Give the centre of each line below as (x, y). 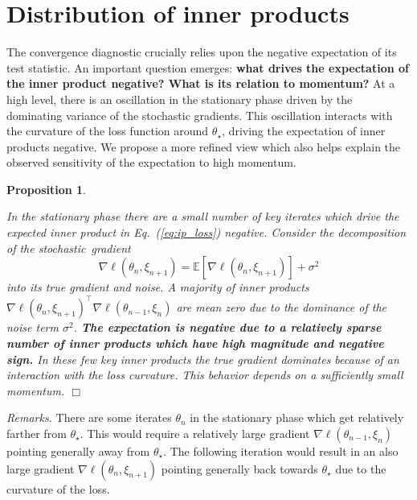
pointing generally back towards (239, 468)
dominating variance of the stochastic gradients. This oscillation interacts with (200, 115)
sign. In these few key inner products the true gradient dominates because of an (203, 359)
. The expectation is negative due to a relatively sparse (227, 327)
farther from (37, 433)
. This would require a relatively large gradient (195, 433)
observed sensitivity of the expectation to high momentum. (151, 162)
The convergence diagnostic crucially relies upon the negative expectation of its (202, 52)
